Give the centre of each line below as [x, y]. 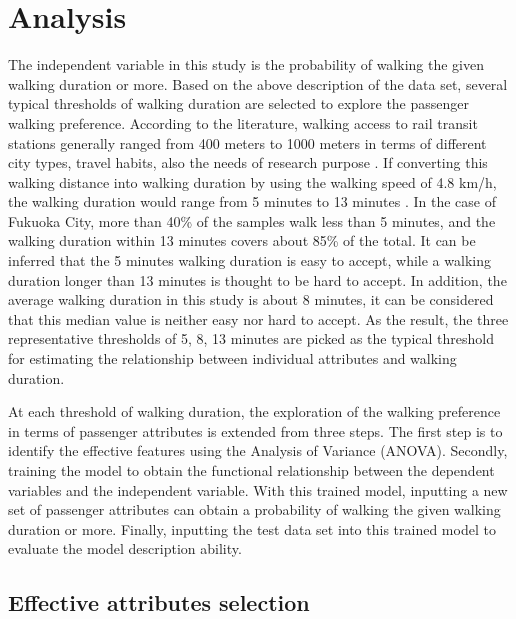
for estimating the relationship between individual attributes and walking [232, 358]
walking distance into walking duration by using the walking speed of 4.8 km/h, [252, 181]
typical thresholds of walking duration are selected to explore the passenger [239, 103]
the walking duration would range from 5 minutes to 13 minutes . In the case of [252, 201]
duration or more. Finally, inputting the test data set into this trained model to [252, 528]
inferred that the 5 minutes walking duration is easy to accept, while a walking [249, 260]
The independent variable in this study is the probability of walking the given [246, 64]
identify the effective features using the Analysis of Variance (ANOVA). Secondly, [258, 450]
